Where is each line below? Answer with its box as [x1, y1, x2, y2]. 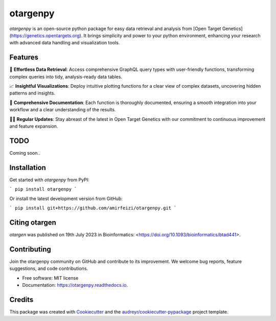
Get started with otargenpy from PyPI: [9, 177, 89, 183]
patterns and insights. [9, 90, 56, 96]
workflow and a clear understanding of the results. [9, 107, 116, 113]
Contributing [9, 245, 51, 254]
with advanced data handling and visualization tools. [9, 40, 120, 46]
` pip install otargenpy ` [9, 186, 77, 192]
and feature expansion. [9, 123, 58, 129]
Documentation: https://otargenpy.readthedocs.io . [22, 282, 128, 288]
